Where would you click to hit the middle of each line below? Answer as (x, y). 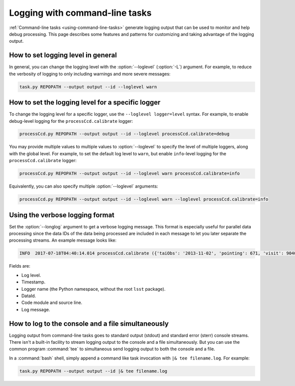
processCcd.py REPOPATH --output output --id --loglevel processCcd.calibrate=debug (124, 134)
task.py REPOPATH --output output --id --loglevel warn (88, 87)
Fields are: (20, 266)
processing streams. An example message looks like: (63, 240)
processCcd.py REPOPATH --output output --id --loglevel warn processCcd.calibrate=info (130, 174)
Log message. (36, 309)
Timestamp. (33, 282)
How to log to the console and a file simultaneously (89, 323)
